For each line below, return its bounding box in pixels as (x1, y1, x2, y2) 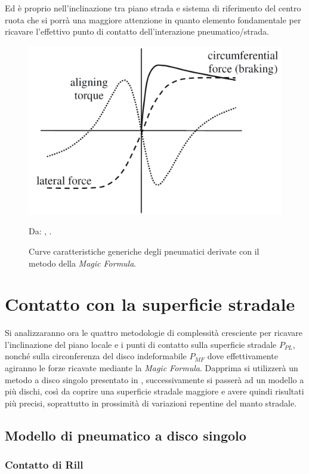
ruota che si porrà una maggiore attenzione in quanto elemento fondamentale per (5, 13, 301, 26)
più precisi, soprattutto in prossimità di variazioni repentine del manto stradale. (5, 396, 297, 409)
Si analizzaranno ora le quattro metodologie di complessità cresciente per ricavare (5, 326, 303, 339)
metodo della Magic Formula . (29, 256, 137, 269)
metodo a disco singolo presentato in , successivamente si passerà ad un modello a (5, 373, 304, 386)
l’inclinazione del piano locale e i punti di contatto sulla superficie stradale (5, 338, 277, 350)
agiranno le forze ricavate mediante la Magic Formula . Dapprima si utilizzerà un (5, 362, 298, 374)
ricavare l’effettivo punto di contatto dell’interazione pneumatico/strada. (5, 25, 269, 38)
